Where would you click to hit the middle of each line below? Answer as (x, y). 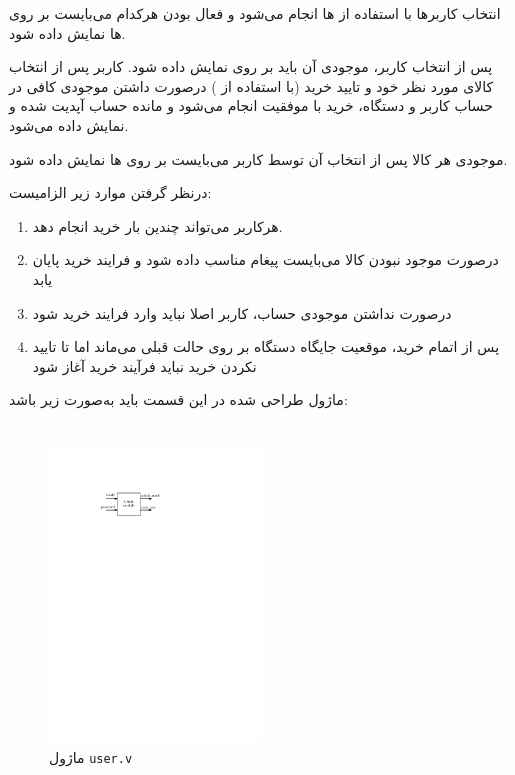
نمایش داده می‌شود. (69, 124)
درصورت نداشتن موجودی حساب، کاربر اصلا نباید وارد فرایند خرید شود (242, 312)
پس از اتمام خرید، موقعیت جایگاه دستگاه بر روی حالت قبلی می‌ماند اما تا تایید (266, 346)
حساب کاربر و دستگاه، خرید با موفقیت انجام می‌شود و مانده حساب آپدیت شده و (251, 105)
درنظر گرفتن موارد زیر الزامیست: (110, 192)
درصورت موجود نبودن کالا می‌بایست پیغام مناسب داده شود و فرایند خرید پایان (265, 259)
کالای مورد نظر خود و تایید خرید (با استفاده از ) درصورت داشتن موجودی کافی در (251, 85)
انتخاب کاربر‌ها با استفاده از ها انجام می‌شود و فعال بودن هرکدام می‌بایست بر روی (255, 13)
